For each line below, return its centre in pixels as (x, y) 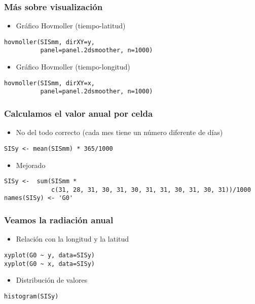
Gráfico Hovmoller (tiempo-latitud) (71, 26)
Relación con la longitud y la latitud (72, 239)
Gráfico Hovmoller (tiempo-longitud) (73, 67)
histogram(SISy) (31, 296)
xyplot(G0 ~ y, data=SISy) (49, 255)
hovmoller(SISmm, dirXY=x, (49, 83)
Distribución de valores (52, 280)
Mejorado (31, 165)
